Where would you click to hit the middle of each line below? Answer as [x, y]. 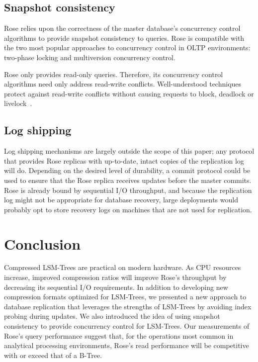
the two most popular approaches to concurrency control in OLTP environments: [127, 47]
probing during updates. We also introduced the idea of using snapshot [112, 316]
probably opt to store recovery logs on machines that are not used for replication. [128, 209]
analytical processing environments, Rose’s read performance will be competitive [127, 345]
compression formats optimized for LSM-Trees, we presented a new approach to [125, 297]
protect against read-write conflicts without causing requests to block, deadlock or [129, 93]
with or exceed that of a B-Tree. [53, 355]
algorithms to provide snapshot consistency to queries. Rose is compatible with [124, 38]
